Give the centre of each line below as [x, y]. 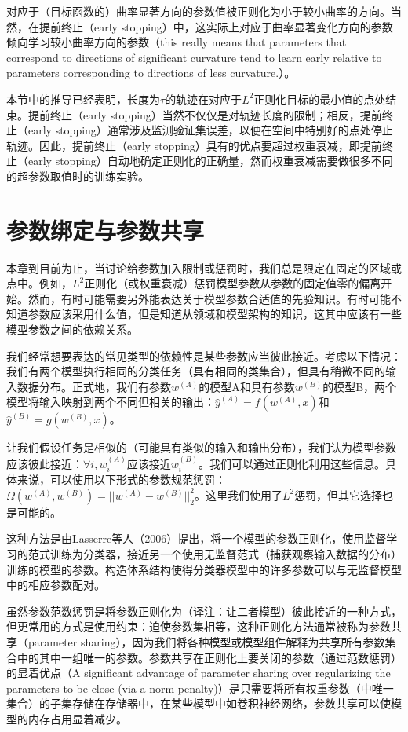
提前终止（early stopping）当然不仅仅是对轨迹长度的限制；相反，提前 [205, 114]
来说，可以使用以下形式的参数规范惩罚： [121, 479]
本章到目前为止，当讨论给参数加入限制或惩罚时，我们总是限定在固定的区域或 [204, 267]
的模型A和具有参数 [247, 386]
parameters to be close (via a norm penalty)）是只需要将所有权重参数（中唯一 [200, 688]
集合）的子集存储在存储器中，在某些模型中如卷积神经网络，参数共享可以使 [199, 703]
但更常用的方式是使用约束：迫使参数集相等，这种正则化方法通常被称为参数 [199, 626]
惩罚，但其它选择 [339, 494]
